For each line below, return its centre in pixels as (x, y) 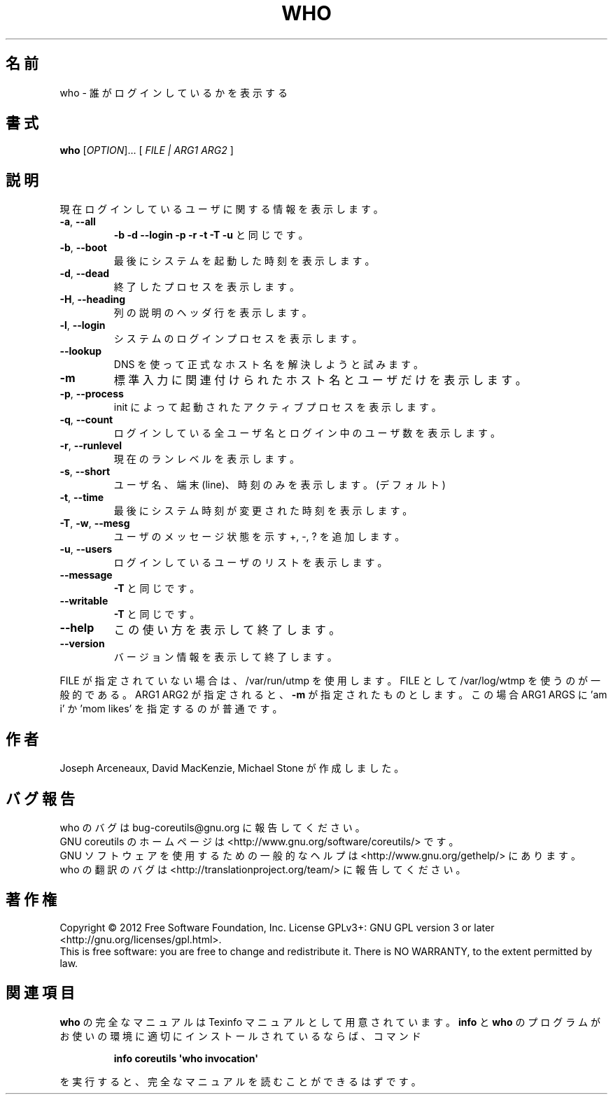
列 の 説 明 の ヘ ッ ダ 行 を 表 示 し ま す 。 (213, 313)
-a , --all (78, 222)
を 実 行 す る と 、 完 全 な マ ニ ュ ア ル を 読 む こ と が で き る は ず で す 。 (240, 1081)
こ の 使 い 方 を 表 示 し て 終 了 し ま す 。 (227, 630)
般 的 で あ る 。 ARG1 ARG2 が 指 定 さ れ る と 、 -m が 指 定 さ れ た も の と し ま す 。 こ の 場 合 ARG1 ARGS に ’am (333, 695)
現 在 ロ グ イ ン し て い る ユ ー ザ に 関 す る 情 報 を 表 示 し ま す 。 (221, 209)
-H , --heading (92, 299)
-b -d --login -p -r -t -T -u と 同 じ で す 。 (211, 235)
